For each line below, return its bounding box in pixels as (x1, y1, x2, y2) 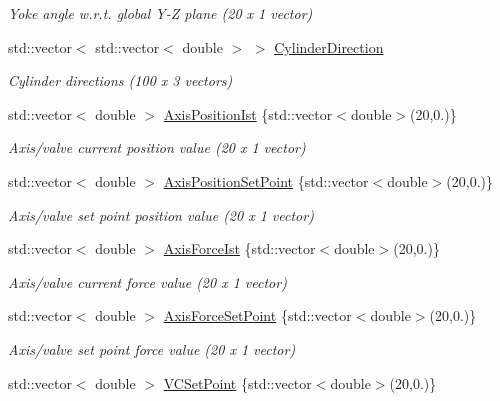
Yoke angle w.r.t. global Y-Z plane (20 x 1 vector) (8, 3, 313, 23)
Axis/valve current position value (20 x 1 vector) (8, 137, 306, 158)
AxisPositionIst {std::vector (163, 103, 333, 124)
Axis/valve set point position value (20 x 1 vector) (8, 204, 314, 225)
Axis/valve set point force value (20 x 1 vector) (8, 338, 296, 359)
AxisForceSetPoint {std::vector (163, 305, 352, 326)
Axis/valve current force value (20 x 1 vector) (8, 271, 287, 292)
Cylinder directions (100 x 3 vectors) (8, 70, 233, 91)
